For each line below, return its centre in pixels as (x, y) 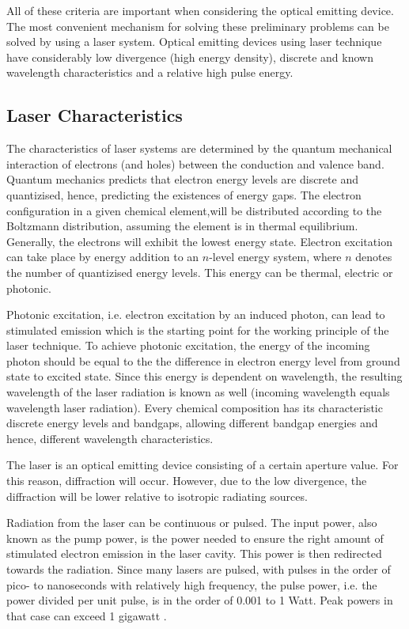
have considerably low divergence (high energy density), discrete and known (190, 57)
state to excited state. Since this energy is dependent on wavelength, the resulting (204, 376)
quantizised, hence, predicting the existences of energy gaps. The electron (184, 194)
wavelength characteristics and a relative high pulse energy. (150, 72)
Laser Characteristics (95, 115)
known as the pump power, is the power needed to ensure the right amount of (195, 538)
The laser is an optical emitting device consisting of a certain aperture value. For (203, 465)
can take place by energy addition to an (103, 257)
